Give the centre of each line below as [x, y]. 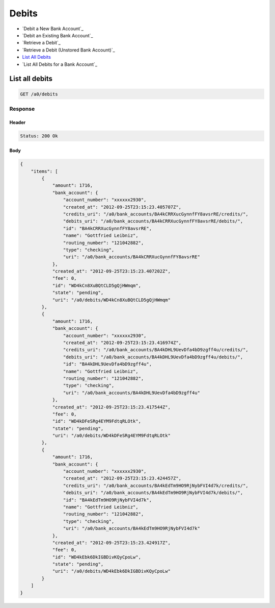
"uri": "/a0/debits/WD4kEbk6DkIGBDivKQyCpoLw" [111, 571]
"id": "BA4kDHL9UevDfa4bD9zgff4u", [107, 364]
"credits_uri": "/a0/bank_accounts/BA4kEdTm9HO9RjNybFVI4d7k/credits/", [156, 485]
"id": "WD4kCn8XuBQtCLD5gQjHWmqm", [97, 285]
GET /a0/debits [39, 94]
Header [17, 122]
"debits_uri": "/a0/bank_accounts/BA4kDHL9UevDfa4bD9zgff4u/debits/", [153, 357]
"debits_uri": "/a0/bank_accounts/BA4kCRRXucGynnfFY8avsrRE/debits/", [153, 221]
